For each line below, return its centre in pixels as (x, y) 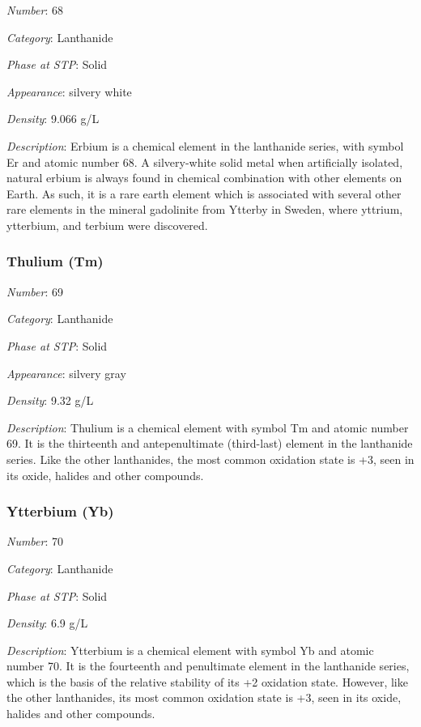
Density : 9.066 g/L (53, 119)
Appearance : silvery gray (66, 373)
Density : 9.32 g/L (50, 400)
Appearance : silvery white (69, 91)
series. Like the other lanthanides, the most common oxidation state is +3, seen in (210, 459)
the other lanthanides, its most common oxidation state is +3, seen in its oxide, (204, 697)
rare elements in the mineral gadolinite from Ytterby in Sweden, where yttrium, (205, 209)
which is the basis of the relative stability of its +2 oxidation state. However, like (207, 681)
